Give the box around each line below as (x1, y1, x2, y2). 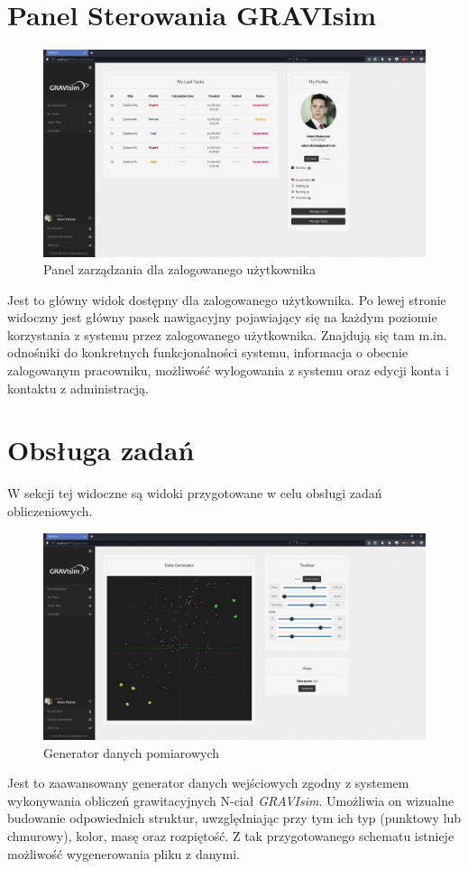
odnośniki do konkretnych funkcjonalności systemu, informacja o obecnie (7, 343, 408, 362)
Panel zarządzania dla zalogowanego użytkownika (43, 260, 317, 279)
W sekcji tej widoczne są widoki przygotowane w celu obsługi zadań (7, 484, 382, 503)
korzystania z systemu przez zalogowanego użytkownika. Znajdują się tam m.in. (7, 325, 447, 344)
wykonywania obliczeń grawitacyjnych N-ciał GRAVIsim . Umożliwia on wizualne (7, 790, 454, 809)
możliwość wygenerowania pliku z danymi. (7, 844, 240, 863)
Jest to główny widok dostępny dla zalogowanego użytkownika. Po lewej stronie (7, 290, 446, 309)
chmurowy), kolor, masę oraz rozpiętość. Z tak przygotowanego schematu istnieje (7, 826, 454, 845)
